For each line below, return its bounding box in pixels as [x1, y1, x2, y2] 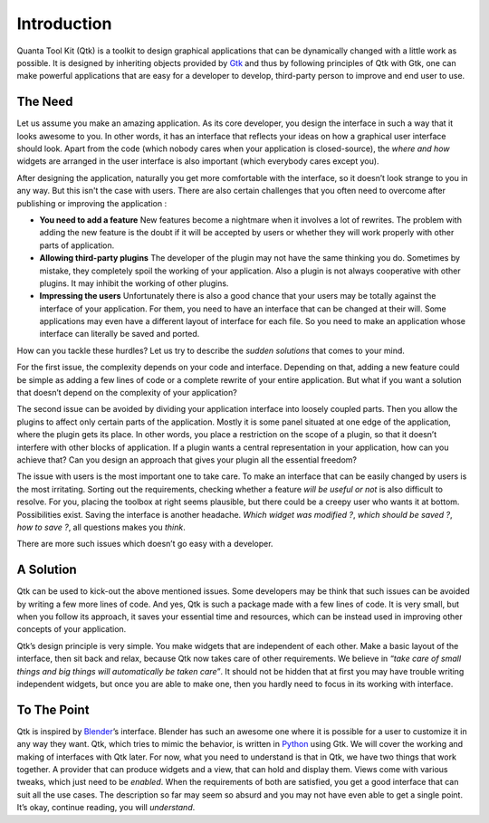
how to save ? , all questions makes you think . [16, 522, 186, 532]
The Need [16, 94, 73, 110]
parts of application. [39, 240, 115, 251]
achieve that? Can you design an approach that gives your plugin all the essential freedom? [16, 455, 358, 465]
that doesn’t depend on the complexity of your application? [16, 388, 237, 398]
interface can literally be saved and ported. [39, 329, 200, 340]
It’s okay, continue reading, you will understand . [16, 802, 196, 813]
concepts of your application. [16, 624, 127, 635]
